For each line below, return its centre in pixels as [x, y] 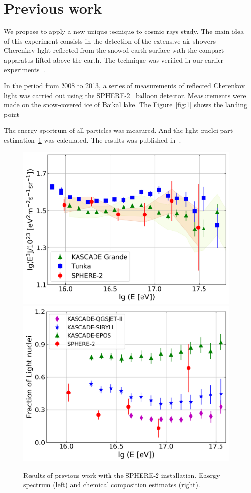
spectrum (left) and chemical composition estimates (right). [112, 485]
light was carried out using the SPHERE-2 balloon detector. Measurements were [125, 95]
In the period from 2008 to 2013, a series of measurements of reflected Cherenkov [125, 86]
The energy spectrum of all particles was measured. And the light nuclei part [118, 130]
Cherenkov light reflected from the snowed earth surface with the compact [114, 50]
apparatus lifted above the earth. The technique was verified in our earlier [114, 59]
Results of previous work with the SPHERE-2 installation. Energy [122, 475]
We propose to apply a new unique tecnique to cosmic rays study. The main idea [124, 31]
